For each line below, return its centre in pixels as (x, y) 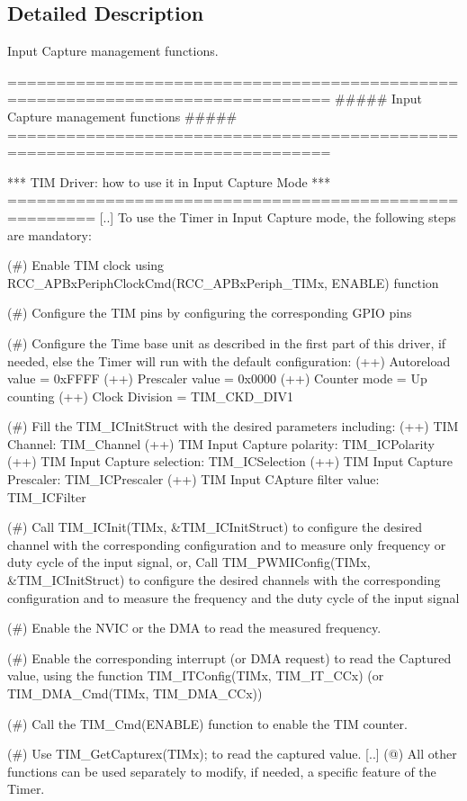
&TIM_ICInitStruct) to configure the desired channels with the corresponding (224, 580)
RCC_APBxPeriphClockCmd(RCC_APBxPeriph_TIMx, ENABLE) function (223, 282)
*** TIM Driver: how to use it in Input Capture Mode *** (169, 181)
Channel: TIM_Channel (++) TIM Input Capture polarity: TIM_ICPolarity (221, 443)
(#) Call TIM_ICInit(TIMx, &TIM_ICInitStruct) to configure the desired (215, 527)
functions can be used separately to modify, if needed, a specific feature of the (222, 771)
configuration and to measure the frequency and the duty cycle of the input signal (233, 597)
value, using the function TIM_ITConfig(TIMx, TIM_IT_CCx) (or (196, 675)
